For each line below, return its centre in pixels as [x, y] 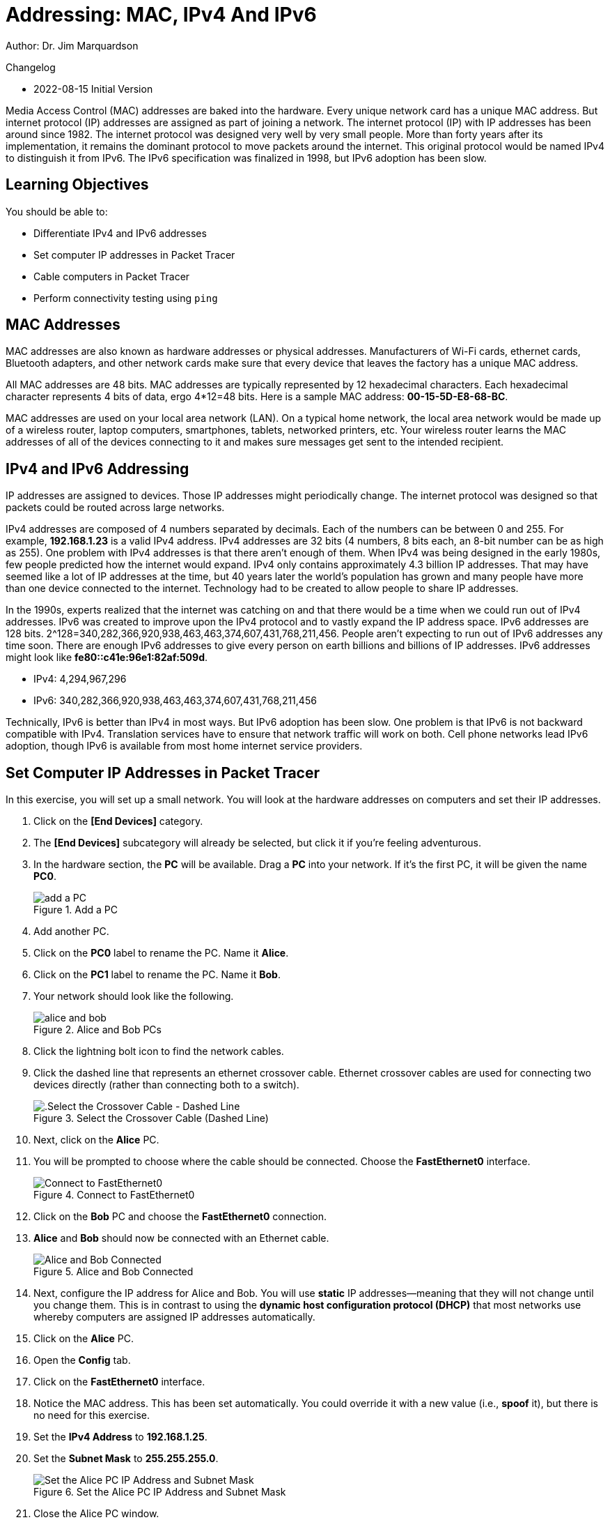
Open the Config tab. [82, 1360]
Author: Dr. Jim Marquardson [72, 45]
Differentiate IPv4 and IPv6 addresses [120, 233]
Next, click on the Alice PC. [96, 1140]
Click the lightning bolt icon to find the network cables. [159, 1051]
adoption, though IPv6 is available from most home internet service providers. [184, 746]
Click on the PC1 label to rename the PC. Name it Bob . [157, 975]
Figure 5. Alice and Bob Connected [114, 1272]
